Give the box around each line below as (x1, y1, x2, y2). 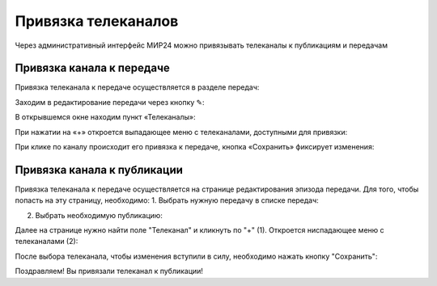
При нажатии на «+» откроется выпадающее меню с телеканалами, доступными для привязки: (15, 127, 348, 137)
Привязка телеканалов (15, 12, 179, 30)
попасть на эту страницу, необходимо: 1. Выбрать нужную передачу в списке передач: (15, 196, 319, 205)
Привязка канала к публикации (15, 162, 184, 177)
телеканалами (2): (15, 237, 78, 246)
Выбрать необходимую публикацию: (35, 210, 163, 220)
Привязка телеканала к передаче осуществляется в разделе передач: (15, 82, 260, 92)
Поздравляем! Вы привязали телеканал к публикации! (15, 267, 204, 276)
